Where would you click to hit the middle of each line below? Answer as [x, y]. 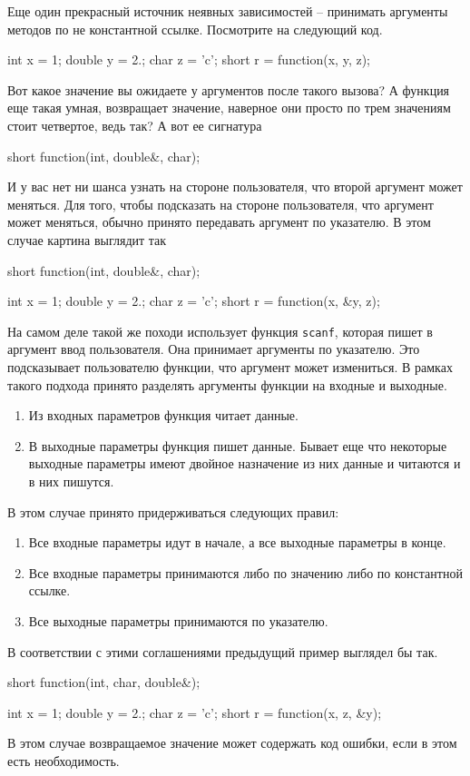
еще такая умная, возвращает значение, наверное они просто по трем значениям [229, 108]
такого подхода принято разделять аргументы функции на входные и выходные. [227, 384]
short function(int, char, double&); [104, 682]
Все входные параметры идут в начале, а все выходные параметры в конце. [237, 542]
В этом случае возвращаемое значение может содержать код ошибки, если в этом [232, 743]
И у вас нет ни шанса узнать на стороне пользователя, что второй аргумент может [235, 187]
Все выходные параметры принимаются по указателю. [178, 620]
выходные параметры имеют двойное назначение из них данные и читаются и [245, 463]
